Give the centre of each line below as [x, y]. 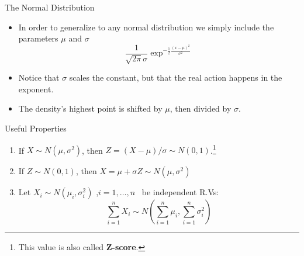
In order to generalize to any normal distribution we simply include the [146, 27]
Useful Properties [36, 128]
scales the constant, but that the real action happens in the [176, 77]
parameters [38, 38]
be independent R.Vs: [180, 192]
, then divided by [201, 108]
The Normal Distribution [50, 7]
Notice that [39, 77]
